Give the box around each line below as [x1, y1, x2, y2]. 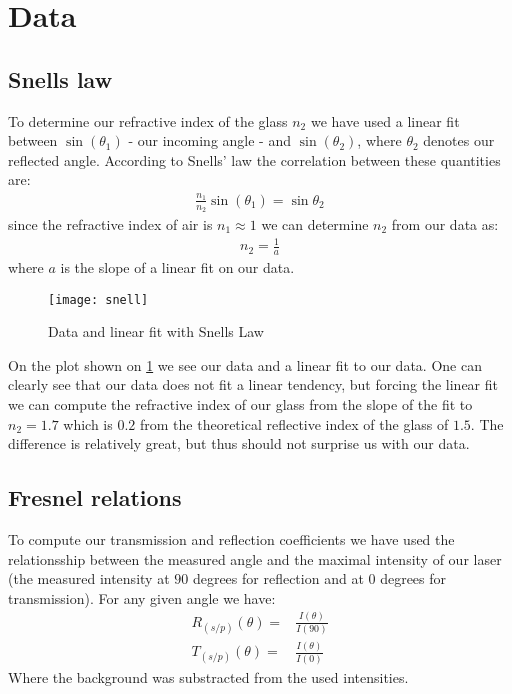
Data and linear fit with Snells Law [48, 321, 264, 342]
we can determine [261, 213, 369, 234]
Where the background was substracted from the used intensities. [8, 666, 409, 687]
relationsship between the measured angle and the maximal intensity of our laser [8, 548, 502, 569]
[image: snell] [48, 292, 149, 307]
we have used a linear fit [310, 110, 460, 131]
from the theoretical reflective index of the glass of [140, 413, 449, 434]
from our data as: [391, 213, 499, 234]
